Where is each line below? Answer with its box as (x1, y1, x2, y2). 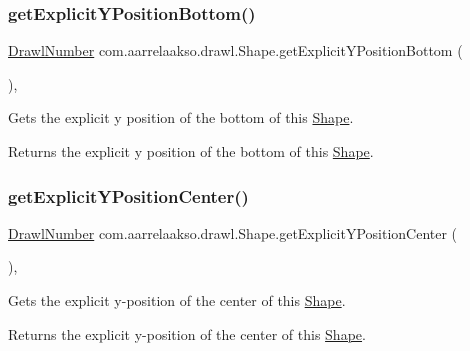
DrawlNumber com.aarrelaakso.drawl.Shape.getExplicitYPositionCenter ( (8, 222, 458, 243)
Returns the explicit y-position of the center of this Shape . (8, 323, 366, 344)
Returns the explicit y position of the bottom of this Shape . (8, 141, 374, 161)
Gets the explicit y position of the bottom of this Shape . (8, 107, 354, 128)
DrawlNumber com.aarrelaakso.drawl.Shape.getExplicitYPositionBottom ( (8, 40, 463, 61)
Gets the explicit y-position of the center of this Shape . (8, 290, 346, 310)
